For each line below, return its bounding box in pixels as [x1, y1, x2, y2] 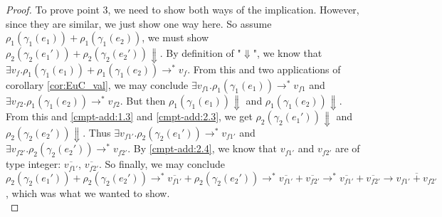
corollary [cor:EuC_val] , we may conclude [6, 77, 189, 92]
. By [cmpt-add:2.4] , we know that [127, 141, 278, 156]
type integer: [6, 157, 61, 171]
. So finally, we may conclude [98, 157, 225, 171]
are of [335, 141, 360, 156]
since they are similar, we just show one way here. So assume [6, 16, 272, 31]
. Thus [83, 125, 111, 139]
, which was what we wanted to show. [6, 185, 170, 200]
